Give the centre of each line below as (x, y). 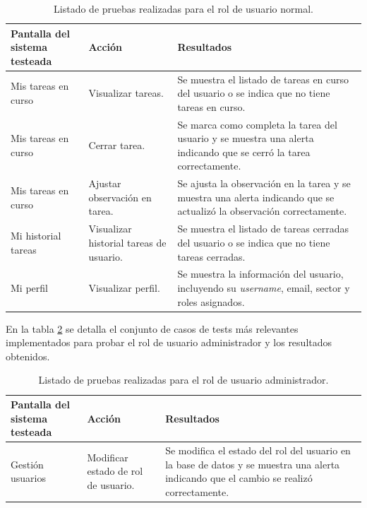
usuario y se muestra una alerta (246, 138)
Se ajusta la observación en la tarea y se (264, 183)
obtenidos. (28, 356)
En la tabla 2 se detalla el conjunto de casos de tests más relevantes (152, 328)
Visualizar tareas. (126, 93)
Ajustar (105, 183)
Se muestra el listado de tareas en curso (263, 79)
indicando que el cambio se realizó (239, 478)
